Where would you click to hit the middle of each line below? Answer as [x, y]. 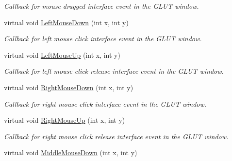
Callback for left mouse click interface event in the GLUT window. [103, 39]
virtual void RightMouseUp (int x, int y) [65, 120]
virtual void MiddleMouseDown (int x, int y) [71, 153]
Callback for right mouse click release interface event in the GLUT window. [116, 136]
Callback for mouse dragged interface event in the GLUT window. [101, 6]
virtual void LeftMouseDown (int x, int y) [66, 22]
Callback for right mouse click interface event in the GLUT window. [105, 104]
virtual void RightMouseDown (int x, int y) [69, 87]
